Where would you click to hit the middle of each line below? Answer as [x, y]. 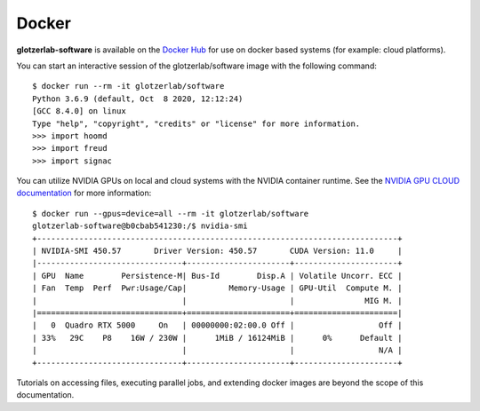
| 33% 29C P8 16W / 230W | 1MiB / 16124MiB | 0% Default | [217, 338]
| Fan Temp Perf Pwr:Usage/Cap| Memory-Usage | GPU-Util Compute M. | [217, 288]
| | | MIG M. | [217, 300]
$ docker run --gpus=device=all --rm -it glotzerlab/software [171, 213]
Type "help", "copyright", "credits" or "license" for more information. [196, 123]
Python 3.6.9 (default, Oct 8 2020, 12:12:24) [138, 99]
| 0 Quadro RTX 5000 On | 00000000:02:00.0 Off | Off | [217, 325]
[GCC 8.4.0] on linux [79, 111]
